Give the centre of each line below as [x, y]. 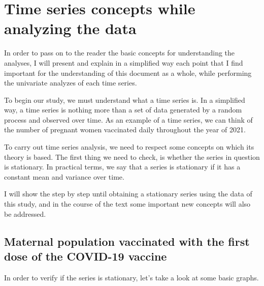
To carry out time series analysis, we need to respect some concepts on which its [129, 147]
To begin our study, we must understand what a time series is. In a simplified [125, 99]
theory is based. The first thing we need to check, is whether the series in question [132, 156]
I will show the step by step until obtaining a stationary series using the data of [128, 194]
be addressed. [25, 213]
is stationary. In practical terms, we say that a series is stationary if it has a [122, 167]
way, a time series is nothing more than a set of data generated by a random [123, 110]
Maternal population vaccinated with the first [127, 241]
